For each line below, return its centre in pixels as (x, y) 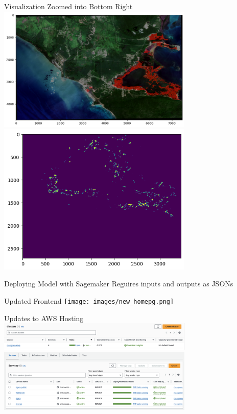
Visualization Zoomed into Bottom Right (68, 6)
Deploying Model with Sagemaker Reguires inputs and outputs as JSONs (119, 284)
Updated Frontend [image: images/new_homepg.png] (89, 300)
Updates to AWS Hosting (44, 318)
